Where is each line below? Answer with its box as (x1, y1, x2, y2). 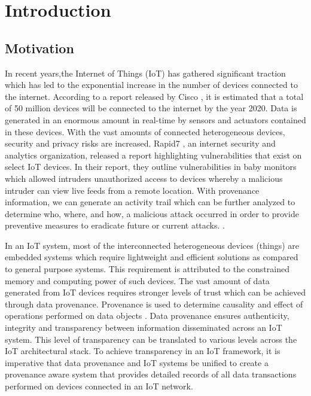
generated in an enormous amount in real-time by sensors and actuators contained (5, 113, 306, 126)
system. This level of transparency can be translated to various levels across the (5, 333, 297, 345)
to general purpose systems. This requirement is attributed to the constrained (5, 263, 289, 275)
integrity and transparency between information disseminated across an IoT (5, 321, 282, 334)
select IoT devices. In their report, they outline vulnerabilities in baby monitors (5, 160, 297, 173)
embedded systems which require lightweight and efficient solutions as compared (5, 251, 298, 263)
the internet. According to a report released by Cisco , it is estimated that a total (5, 90, 304, 102)
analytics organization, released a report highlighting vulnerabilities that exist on (5, 148, 302, 161)
